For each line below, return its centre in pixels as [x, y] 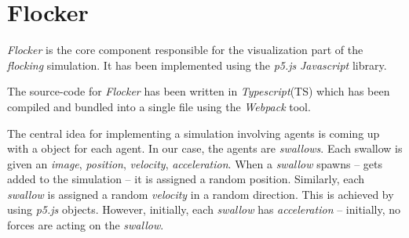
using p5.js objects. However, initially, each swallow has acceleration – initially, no [204, 209]
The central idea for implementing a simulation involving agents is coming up [194, 133]
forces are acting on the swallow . [86, 225]
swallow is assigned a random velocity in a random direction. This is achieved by [201, 194]
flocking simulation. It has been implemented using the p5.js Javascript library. [197, 65]
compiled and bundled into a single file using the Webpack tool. [159, 106]
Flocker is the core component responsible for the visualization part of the [185, 50]
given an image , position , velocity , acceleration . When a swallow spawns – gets [195, 163]
